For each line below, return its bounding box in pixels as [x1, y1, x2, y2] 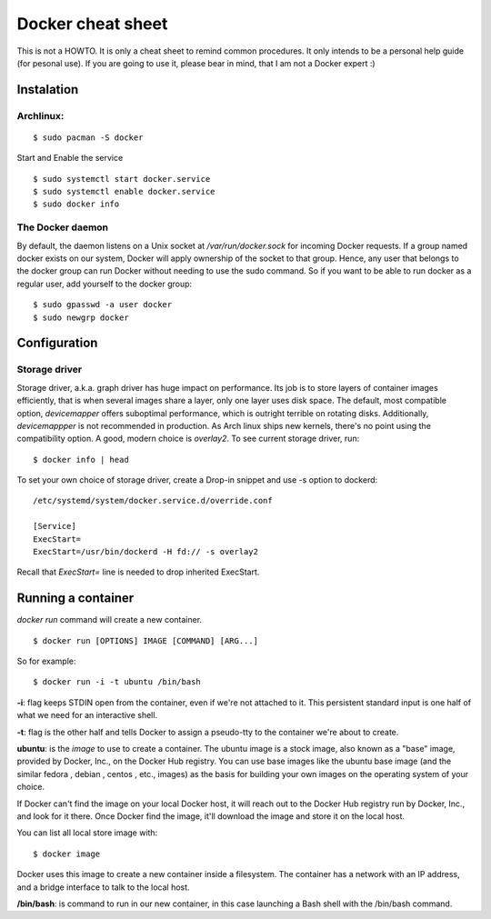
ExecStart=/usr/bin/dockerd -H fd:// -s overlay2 [33, 546, 259, 557]
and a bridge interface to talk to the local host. [16, 882, 190, 893]
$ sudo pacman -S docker [33, 132, 144, 143]
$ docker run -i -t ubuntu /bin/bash [33, 677, 202, 687]
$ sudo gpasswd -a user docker [33, 300, 173, 310]
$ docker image [33, 848, 101, 859]
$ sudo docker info [33, 199, 120, 209]
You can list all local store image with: [16, 827, 158, 838]
